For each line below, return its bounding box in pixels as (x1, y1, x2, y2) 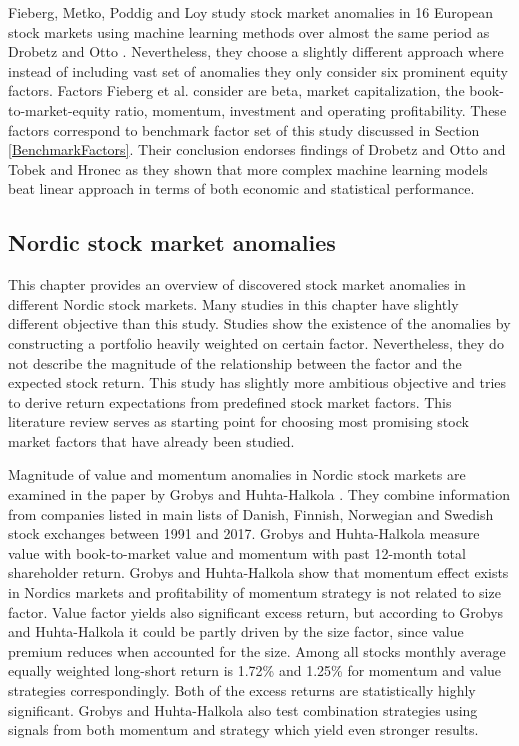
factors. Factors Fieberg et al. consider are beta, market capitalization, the (8, 80, 465, 101)
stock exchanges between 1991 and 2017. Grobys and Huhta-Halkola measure (8, 523, 480, 544)
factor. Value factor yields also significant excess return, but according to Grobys (8, 601, 504, 622)
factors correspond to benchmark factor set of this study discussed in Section (8, 119, 480, 140)
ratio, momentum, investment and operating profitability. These (114, 99, 507, 120)
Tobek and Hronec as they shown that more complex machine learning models (8, 158, 488, 179)
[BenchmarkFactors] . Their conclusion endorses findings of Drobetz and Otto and (8, 139, 506, 160)
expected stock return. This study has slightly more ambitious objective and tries (8, 372, 507, 393)
